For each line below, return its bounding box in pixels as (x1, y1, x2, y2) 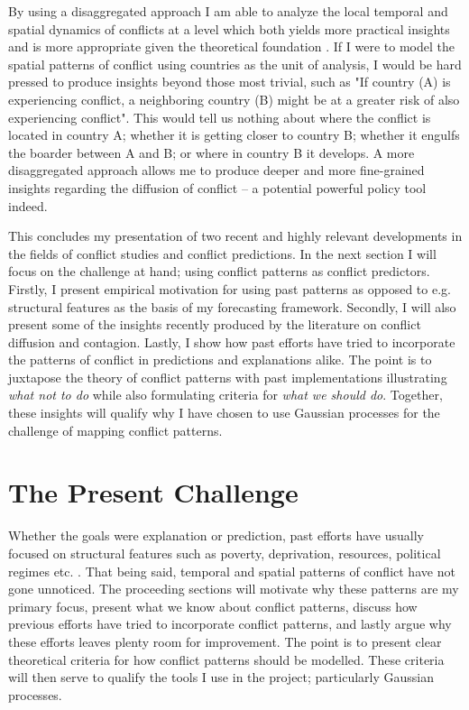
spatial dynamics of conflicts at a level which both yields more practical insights (8, 19, 450, 38)
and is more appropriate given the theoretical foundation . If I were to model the (8, 37, 455, 56)
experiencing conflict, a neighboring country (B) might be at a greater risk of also (8, 89, 460, 108)
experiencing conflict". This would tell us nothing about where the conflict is (8, 107, 431, 126)
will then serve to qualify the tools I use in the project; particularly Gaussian (8, 668, 434, 687)
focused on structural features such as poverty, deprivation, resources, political (8, 543, 441, 562)
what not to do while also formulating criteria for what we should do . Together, (8, 385, 443, 404)
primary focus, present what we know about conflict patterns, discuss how (8, 596, 418, 615)
